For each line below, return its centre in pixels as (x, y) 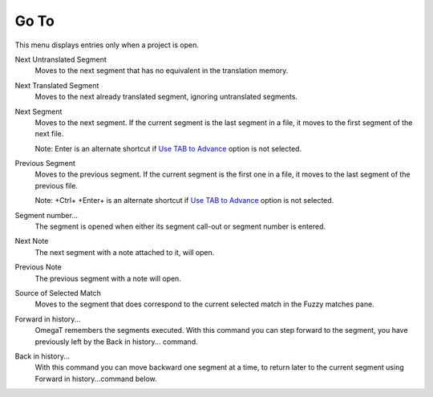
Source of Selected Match (58, 293)
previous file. (56, 185)
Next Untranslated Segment (61, 59)
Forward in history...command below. (96, 379)
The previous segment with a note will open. (108, 278)
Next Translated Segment (57, 85)
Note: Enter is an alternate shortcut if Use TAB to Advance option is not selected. (168, 148)
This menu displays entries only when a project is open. (107, 45)
